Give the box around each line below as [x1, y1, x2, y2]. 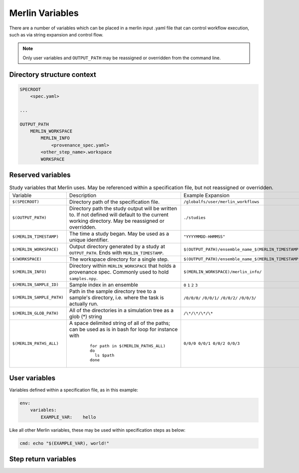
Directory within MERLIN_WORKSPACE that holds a [69, 262, 176, 269]
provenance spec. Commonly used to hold [69, 268, 169, 275]
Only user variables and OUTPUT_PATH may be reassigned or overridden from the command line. [22, 55, 221, 61]
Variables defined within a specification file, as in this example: [9, 387, 139, 393]
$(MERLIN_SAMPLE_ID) [12, 282, 59, 287]
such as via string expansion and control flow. [9, 31, 104, 37]
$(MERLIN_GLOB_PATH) [12, 311, 59, 316]
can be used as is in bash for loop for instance [69, 325, 178, 332]
